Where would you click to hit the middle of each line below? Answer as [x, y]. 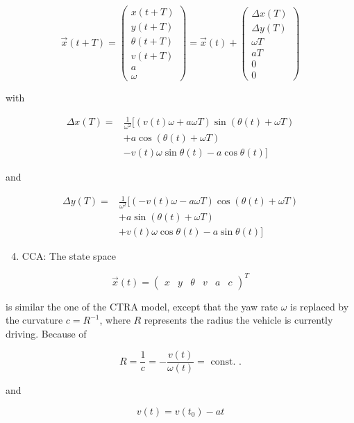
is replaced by [320, 306]
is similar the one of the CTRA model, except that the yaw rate [142, 306]
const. [223, 362]
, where [115, 320]
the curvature [34, 320]
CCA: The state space [69, 256]
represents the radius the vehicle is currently [238, 320]
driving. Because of [46, 333]
